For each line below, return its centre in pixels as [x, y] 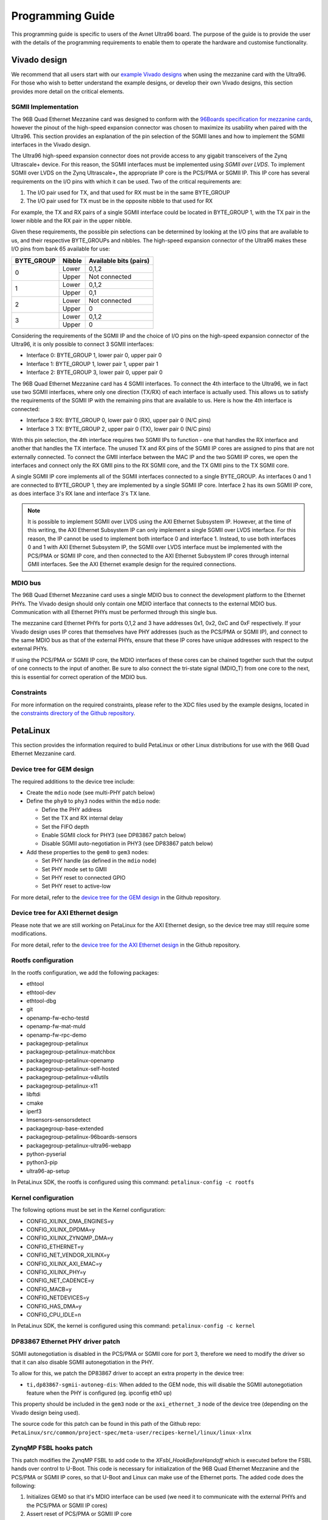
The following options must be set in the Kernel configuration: [88, 1210]
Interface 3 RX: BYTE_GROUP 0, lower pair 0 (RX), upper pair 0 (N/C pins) [119, 420]
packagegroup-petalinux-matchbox [71, 1052]
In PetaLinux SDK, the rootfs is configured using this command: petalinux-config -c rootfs [133, 1182]
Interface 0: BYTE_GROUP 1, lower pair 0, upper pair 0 [94, 355]
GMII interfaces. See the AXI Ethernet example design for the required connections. [132, 564]
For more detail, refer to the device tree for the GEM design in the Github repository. [116, 897]
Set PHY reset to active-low [76, 886]
